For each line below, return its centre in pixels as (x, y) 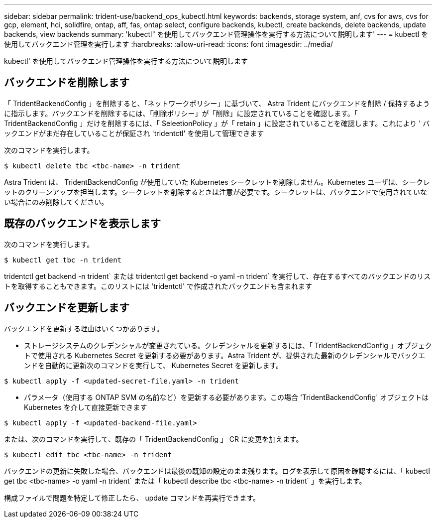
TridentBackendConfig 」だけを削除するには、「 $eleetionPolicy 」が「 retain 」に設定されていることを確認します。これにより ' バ (217, 123)
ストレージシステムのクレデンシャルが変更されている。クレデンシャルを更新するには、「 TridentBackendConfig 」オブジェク (228, 345)
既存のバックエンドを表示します (82, 224)
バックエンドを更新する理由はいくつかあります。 (84, 328)
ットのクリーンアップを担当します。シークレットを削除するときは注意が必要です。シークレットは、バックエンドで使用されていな (216, 192)
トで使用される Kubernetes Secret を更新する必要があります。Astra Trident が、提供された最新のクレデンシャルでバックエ (225, 355)
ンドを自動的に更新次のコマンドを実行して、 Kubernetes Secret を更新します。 (154, 365)
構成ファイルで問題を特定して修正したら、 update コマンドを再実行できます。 (132, 498)
